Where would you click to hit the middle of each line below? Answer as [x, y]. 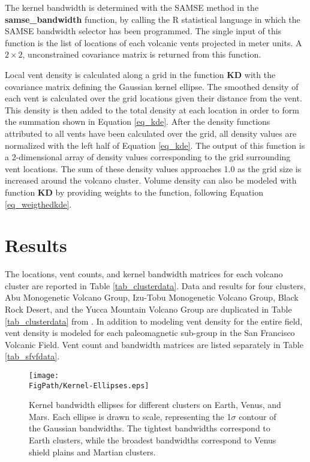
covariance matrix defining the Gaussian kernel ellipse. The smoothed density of [152, 86]
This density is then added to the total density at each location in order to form [152, 109]
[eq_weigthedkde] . [38, 204]
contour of [258, 416]
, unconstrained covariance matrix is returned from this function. [142, 54]
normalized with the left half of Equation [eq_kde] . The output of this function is [155, 145]
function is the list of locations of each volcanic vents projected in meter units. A [154, 42]
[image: [44, 375]
